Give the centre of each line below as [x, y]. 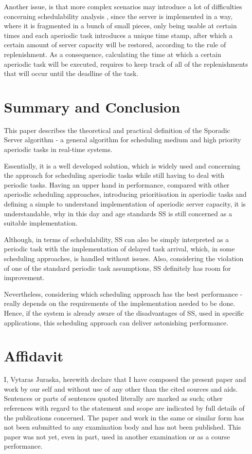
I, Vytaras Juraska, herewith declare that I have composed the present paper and [125, 379]
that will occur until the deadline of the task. [71, 73]
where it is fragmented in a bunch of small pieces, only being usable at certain [120, 26]
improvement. [24, 277]
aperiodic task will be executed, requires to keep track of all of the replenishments [126, 64]
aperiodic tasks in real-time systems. [58, 149]
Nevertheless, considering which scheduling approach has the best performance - [123, 293]
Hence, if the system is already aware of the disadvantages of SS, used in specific [124, 312]
